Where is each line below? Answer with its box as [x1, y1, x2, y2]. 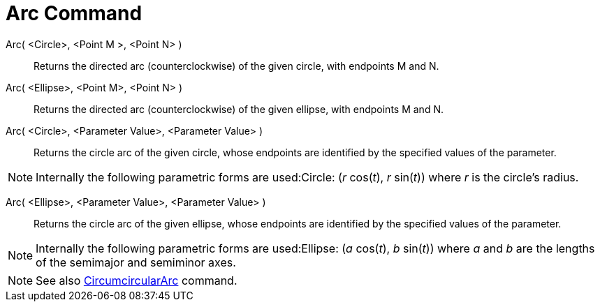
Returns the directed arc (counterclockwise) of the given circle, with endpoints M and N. [34, 59, 439, 72]
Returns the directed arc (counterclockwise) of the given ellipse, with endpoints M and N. [34, 103, 444, 115]
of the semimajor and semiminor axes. [36, 255, 236, 269]
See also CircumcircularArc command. [36, 273, 237, 287]
